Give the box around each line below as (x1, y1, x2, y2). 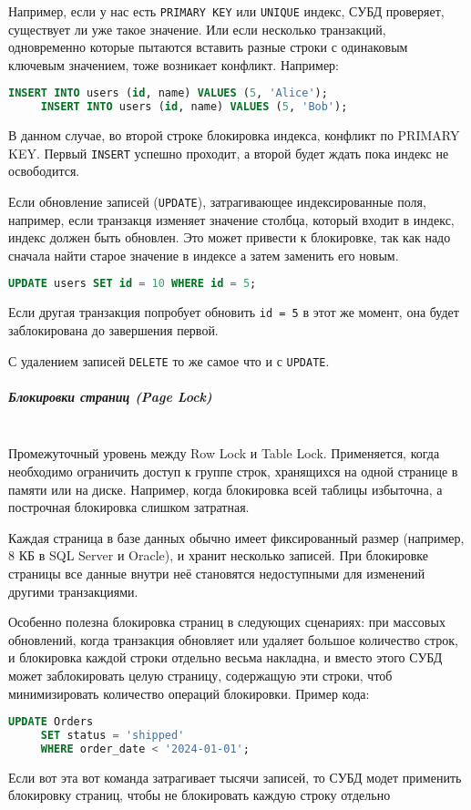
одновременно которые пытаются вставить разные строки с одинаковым (8, 37, 408, 56)
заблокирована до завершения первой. (8, 321, 219, 339)
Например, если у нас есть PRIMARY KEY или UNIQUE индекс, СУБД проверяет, (8, 2, 445, 20)
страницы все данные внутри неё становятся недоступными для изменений (8, 563, 425, 582)
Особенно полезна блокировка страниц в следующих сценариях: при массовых (8, 612, 445, 631)
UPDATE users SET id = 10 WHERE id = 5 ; (8, 277, 257, 291)
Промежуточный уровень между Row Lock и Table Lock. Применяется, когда (8, 444, 440, 463)
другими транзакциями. (8, 581, 138, 600)
